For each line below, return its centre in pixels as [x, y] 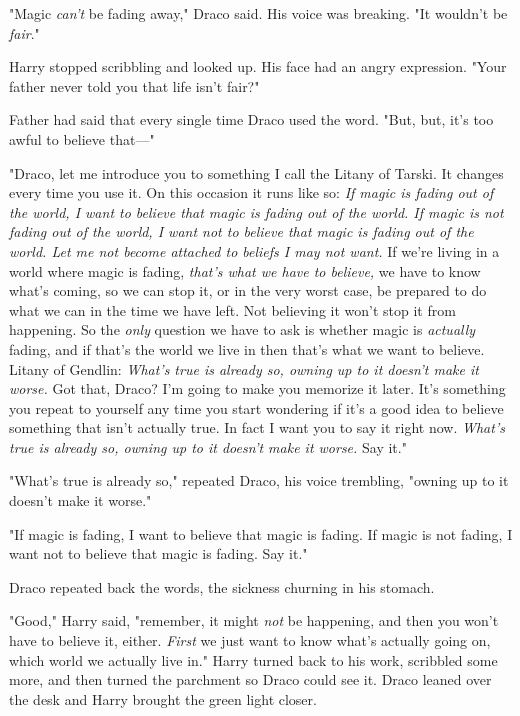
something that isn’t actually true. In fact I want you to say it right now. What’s [257, 427]
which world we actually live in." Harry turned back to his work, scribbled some [253, 659]
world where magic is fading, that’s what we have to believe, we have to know [245, 270]
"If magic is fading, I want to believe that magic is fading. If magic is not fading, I [261, 533]
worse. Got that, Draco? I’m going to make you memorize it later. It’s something [257, 388]
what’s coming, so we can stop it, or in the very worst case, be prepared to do [248, 290]
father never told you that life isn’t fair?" [134, 85]
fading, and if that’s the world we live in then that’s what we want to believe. [247, 348]
